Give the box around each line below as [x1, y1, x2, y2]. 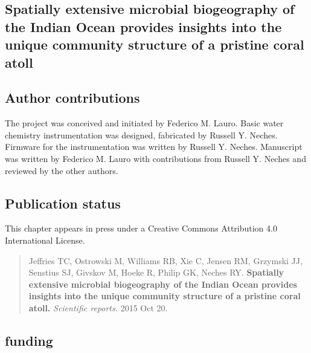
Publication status [5, 193, 121, 212]
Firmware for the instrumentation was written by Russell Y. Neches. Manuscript [5, 140, 303, 153]
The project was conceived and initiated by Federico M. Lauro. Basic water [5, 117, 284, 129]
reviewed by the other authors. [5, 164, 118, 176]
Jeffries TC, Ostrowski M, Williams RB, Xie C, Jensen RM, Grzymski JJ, [28, 254, 303, 267]
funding [5, 331, 53, 349]
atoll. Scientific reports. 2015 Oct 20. [28, 301, 168, 314]
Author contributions [5, 88, 140, 107]
